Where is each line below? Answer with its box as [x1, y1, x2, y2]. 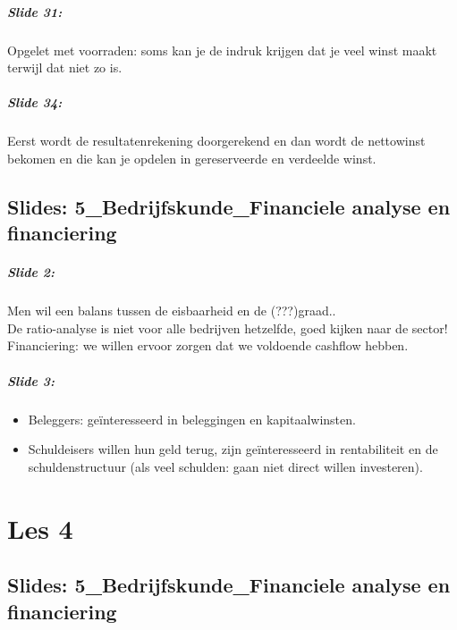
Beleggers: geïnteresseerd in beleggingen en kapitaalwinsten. [28, 409, 356, 428]
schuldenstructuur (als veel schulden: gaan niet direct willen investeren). [28, 457, 423, 475]
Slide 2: [7, 263, 55, 281]
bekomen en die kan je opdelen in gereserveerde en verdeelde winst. [7, 148, 377, 167]
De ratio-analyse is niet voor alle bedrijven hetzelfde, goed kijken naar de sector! [7, 318, 448, 337]
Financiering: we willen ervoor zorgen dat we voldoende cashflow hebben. [7, 336, 409, 355]
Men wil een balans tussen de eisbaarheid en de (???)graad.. [7, 301, 336, 320]
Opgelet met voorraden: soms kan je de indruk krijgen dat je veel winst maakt [7, 40, 437, 59]
